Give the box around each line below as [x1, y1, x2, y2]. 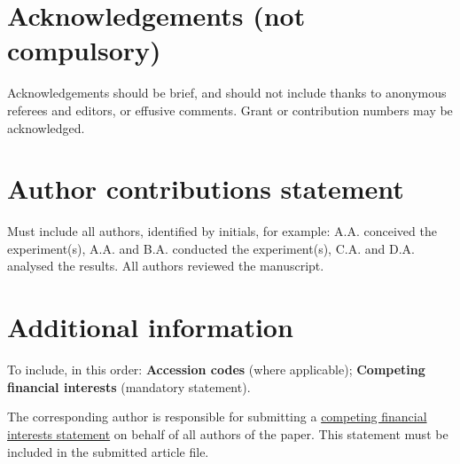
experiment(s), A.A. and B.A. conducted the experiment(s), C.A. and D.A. [7, 239, 415, 257]
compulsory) [7, 32, 161, 68]
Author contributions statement [7, 170, 404, 207]
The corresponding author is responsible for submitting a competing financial [7, 407, 427, 426]
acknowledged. [7, 118, 85, 137]
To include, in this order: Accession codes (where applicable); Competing [7, 360, 425, 379]
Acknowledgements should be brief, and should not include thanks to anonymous [7, 83, 447, 102]
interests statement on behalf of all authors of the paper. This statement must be [7, 424, 448, 443]
